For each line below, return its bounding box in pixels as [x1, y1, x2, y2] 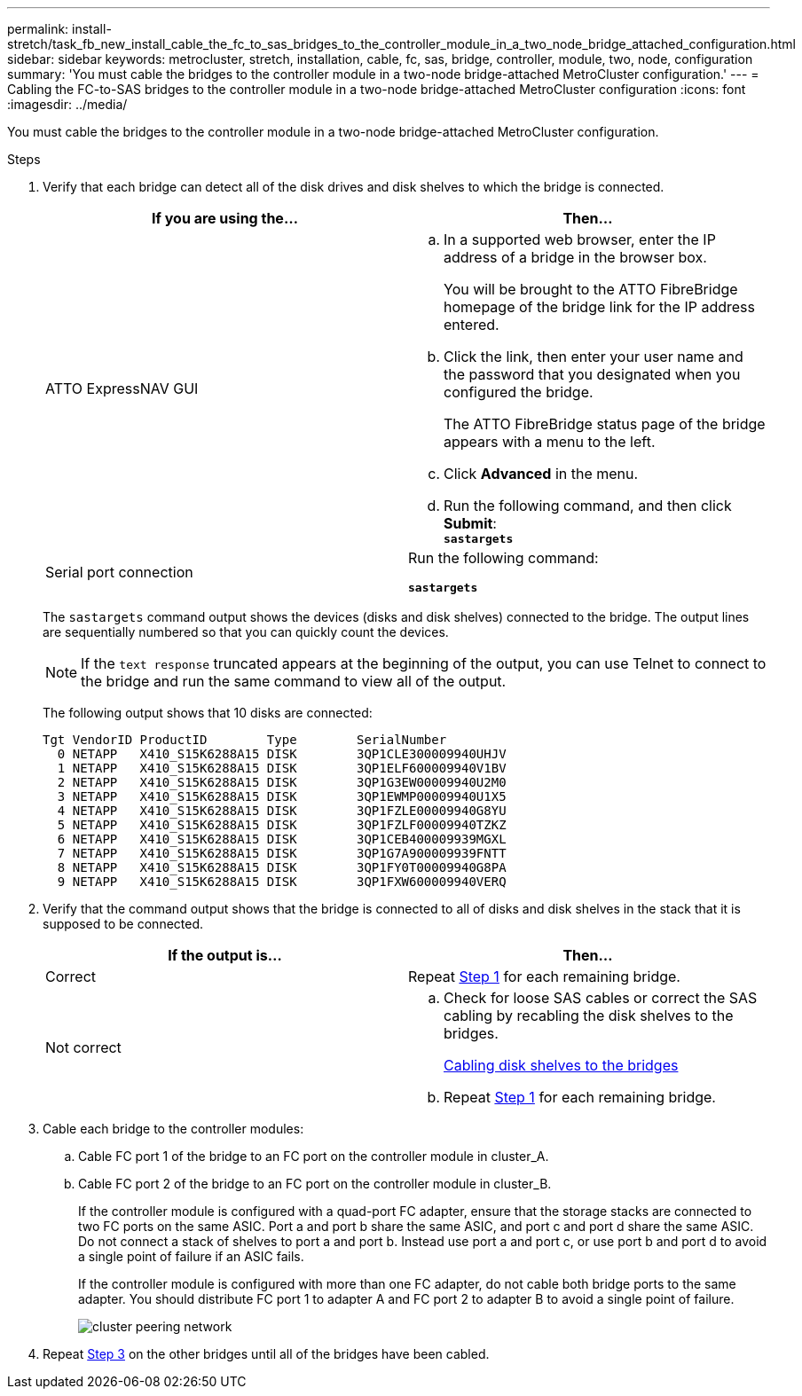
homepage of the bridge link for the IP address [444, 298, 755, 316]
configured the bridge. [444, 383, 594, 401]
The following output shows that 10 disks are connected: [43, 705, 373, 720]
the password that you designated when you [444, 365, 741, 383]
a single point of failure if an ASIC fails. [78, 1249, 304, 1264]
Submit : [444, 514, 497, 532]
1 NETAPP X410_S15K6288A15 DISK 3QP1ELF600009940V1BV [57, 761, 507, 775]
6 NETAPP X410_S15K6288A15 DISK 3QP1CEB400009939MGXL [57, 832, 507, 846]
